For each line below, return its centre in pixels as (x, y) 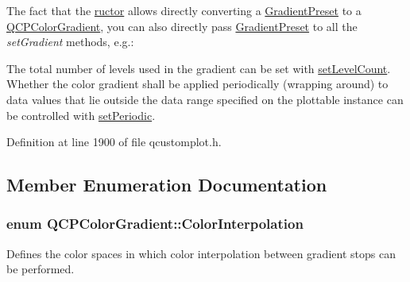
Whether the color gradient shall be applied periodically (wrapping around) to (197, 84)
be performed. (41, 269)
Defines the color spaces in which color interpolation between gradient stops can (201, 253)
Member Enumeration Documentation (167, 185)
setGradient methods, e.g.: (70, 42)
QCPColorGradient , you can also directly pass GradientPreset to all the (182, 26)
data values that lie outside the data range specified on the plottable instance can (205, 99)
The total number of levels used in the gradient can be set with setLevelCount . (199, 68)
